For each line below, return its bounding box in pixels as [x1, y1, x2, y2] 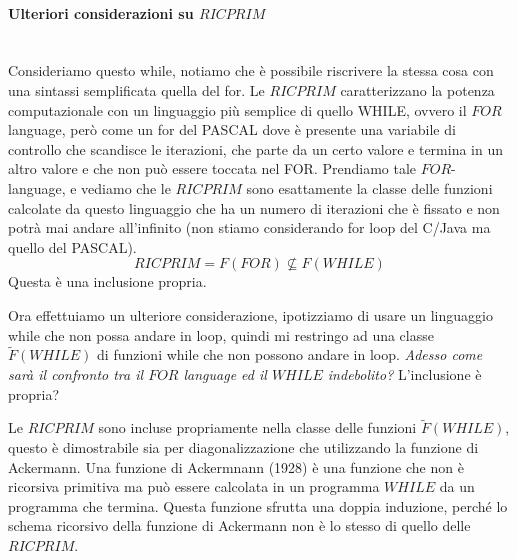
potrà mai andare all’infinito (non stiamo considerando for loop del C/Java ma [8, 217, 491, 238]
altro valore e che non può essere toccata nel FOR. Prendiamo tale [8, 158, 417, 179]
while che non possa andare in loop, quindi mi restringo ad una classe [8, 324, 434, 345]
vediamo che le [81, 177, 171, 198]
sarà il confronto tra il [8, 363, 144, 384]
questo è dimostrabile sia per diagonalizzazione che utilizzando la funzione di [8, 436, 479, 457]
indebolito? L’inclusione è [327, 363, 482, 384]
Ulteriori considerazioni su [8, 2, 194, 23]
